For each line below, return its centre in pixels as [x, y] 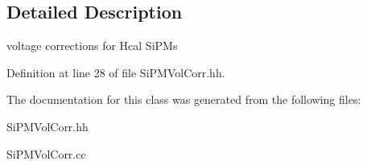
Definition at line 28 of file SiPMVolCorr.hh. [116, 72]
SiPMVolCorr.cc [46, 153]
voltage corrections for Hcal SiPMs [92, 45]
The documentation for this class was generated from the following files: [184, 99]
